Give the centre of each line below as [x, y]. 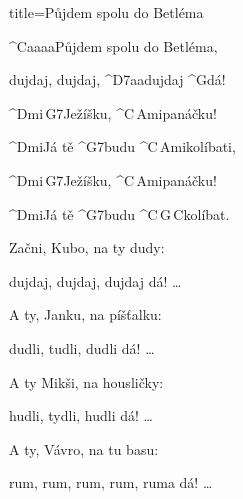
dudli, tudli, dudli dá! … [82, 347]
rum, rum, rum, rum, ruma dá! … [111, 482]
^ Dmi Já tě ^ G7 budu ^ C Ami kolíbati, [122, 146]
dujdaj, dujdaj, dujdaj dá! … [95, 280]
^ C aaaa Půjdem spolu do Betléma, [113, 45]
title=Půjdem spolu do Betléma [106, 12]
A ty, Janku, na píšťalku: [85, 314]
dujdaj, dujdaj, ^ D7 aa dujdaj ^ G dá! [117, 79]
